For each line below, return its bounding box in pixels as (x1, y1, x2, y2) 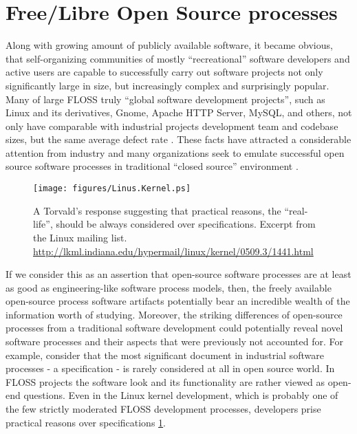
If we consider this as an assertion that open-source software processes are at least (6, 267, 351, 281)
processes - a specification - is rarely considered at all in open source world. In (6, 361, 335, 376)
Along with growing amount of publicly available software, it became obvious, (6, 38, 333, 52)
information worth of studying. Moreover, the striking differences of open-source (6, 307, 343, 321)
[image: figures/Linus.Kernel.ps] (33, 184, 191, 194)
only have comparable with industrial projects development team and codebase (6, 118, 338, 133)
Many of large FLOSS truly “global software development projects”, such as (6, 91, 325, 106)
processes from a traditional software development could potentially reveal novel (6, 321, 343, 335)
